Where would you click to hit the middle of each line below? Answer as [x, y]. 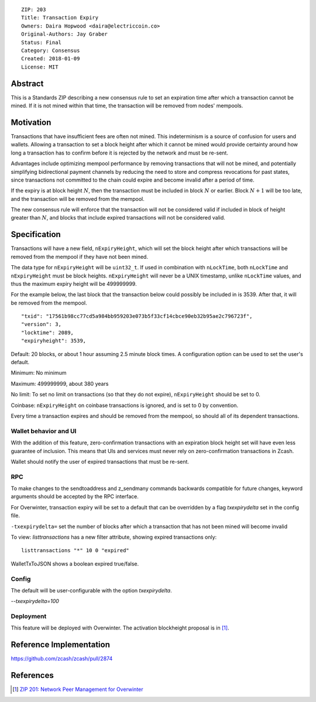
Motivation [31, 122]
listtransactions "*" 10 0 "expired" [75, 551]
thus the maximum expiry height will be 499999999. [74, 283]
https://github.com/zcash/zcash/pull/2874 [62, 659]
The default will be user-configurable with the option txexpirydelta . [91, 590]
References [32, 675]
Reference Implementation [61, 645]
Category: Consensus [51, 50]
